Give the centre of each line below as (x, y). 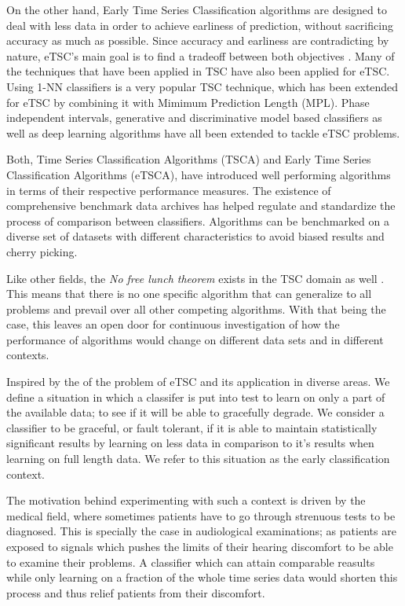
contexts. (28, 355)
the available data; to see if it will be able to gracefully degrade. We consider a (195, 412)
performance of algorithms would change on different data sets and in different (195, 339)
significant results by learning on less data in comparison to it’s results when (190, 443)
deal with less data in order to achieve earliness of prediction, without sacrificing (200, 25)
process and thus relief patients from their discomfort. (136, 592)
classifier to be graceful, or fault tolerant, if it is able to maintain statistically (192, 427)
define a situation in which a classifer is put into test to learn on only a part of (196, 397)
